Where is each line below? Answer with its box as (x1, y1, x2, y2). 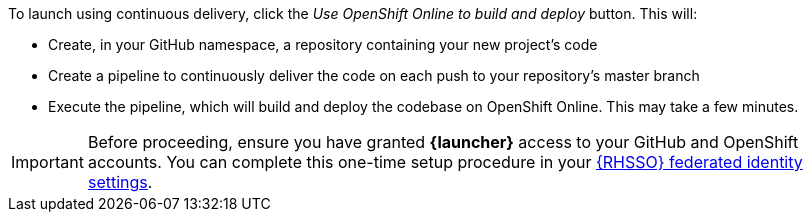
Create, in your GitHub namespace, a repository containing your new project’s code (48, 36, 598, 53)
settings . (87, 172, 153, 192)
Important (11, 152, 84, 172)
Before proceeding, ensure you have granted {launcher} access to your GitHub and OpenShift (87, 132, 799, 152)
